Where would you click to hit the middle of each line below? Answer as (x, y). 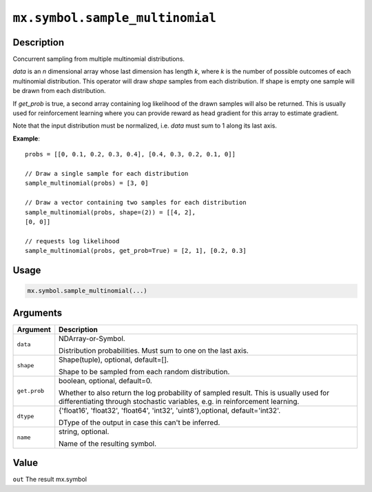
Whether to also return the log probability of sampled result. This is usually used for (194, 393)
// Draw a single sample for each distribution (107, 173)
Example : (27, 139)
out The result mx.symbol (50, 480)
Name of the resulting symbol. (108, 443)
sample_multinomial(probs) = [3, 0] (87, 183)
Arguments (38, 312)
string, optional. (84, 431)
